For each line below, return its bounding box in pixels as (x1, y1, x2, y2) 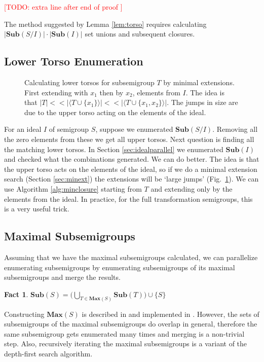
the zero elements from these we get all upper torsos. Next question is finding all (4, 133, 254, 144)
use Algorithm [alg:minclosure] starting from (4, 183, 142, 194)
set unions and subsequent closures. (85, 28, 195, 39)
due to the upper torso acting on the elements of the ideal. (24, 106, 206, 117)
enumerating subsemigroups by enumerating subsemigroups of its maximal (4, 262, 235, 272)
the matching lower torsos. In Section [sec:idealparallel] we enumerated (4, 143, 223, 154)
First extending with (24, 87, 88, 97)
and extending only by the (150, 183, 233, 194)
